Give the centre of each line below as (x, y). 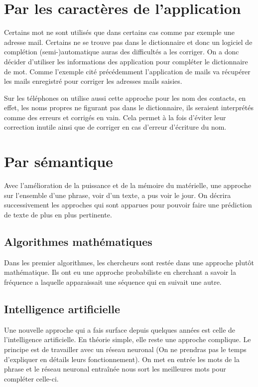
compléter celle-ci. (31, 378)
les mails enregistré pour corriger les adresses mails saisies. (93, 81)
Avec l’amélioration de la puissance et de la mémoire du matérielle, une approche (128, 185)
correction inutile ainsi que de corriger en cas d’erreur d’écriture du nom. (115, 127)
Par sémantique (59, 161)
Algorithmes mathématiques (78, 241)
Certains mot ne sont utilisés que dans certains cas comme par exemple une (119, 32)
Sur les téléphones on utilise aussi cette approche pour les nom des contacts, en (125, 97)
